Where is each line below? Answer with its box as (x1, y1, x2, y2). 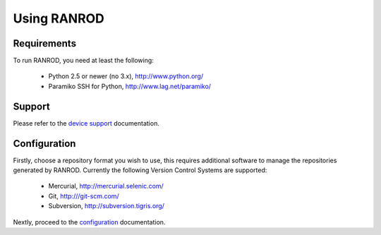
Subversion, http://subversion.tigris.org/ (48, 202, 165, 210)
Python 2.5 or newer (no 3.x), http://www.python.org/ (48, 72, 204, 80)
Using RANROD (13, 11, 105, 26)
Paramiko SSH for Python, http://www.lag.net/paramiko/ (48, 82, 212, 90)
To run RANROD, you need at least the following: (13, 56, 155, 65)
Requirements (13, 37, 77, 49)
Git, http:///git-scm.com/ (48, 191, 119, 200)
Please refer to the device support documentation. (13, 119, 160, 127)
